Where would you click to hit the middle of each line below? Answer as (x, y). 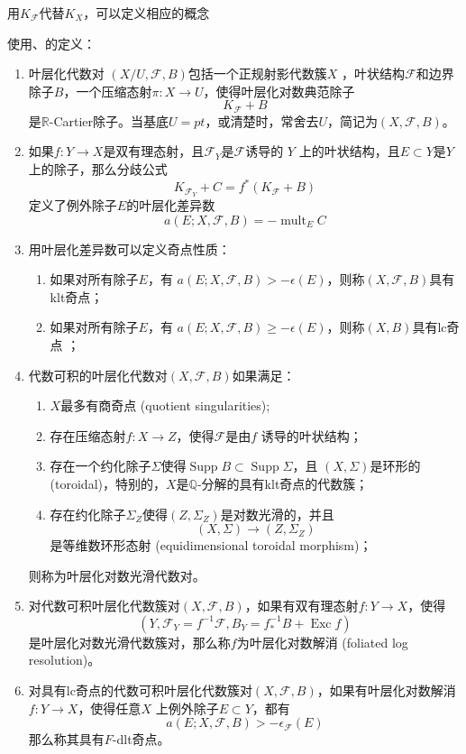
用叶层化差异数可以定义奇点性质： (129, 248)
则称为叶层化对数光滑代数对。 (117, 575)
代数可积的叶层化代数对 (98, 375)
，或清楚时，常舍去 (262, 120)
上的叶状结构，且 (349, 151)
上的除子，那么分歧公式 (98, 169)
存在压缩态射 (88, 435)
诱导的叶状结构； (311, 435)
